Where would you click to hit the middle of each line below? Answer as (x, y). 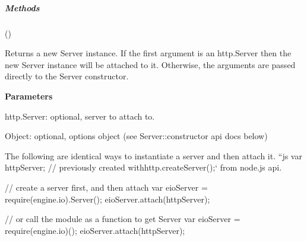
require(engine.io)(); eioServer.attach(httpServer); (95, 230)
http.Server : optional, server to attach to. (80, 116)
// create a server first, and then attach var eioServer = (106, 187)
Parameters (29, 96)
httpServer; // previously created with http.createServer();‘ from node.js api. (143, 167)
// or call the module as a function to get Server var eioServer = (123, 219)
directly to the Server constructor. (67, 76)
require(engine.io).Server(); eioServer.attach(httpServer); (107, 199)
